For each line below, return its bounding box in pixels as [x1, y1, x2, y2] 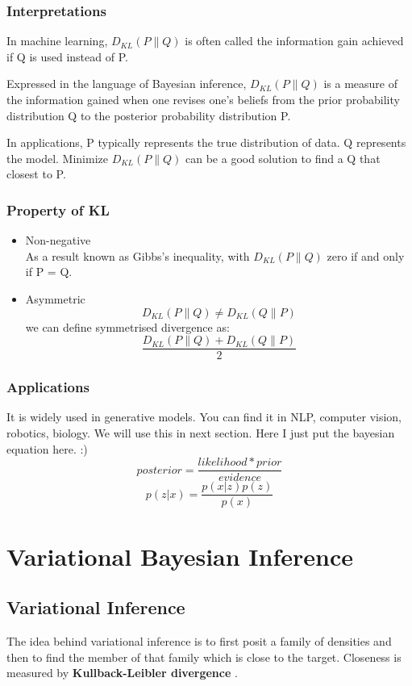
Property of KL [6, 199, 110, 220]
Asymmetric [25, 290, 85, 307]
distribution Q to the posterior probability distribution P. [6, 107, 291, 123]
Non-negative [25, 232, 91, 249]
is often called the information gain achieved [185, 32, 404, 49]
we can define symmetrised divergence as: [25, 318, 230, 335]
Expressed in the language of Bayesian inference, [6, 75, 247, 92]
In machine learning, [6, 32, 108, 49]
